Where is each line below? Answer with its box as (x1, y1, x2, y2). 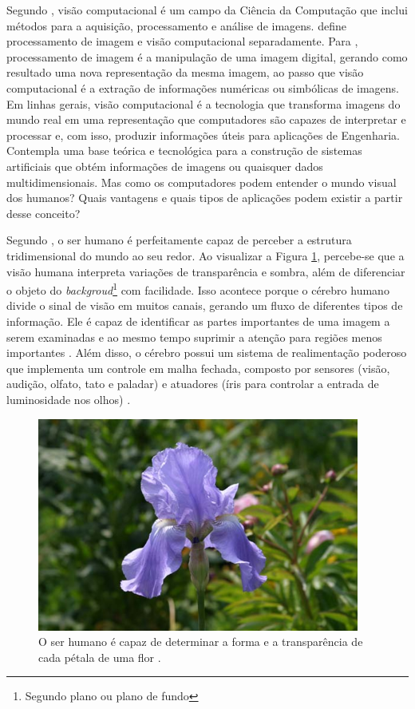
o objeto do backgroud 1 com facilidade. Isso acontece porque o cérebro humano (6, 279, 389, 298)
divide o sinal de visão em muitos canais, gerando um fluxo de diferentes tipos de (6, 297, 403, 314)
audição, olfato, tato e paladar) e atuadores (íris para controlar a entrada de (6, 375, 379, 392)
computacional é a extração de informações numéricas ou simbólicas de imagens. (6, 79, 399, 96)
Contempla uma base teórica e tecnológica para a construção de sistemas (6, 142, 362, 159)
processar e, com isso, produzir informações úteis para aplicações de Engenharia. (6, 126, 400, 143)
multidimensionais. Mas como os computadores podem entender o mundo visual (6, 173, 397, 190)
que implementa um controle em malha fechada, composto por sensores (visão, (6, 359, 390, 376)
